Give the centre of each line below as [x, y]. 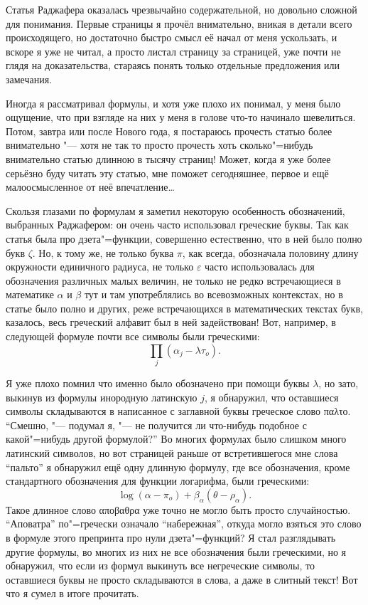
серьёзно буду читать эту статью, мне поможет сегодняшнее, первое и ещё [167, 173]
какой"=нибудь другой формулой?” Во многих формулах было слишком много [176, 439]
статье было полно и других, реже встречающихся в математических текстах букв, [184, 308]
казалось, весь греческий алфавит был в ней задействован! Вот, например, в [171, 322]
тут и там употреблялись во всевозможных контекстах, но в [213, 294]
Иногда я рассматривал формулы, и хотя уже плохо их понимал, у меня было [173, 103]
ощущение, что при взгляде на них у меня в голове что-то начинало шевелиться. [181, 117]
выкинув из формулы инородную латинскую [102, 397]
